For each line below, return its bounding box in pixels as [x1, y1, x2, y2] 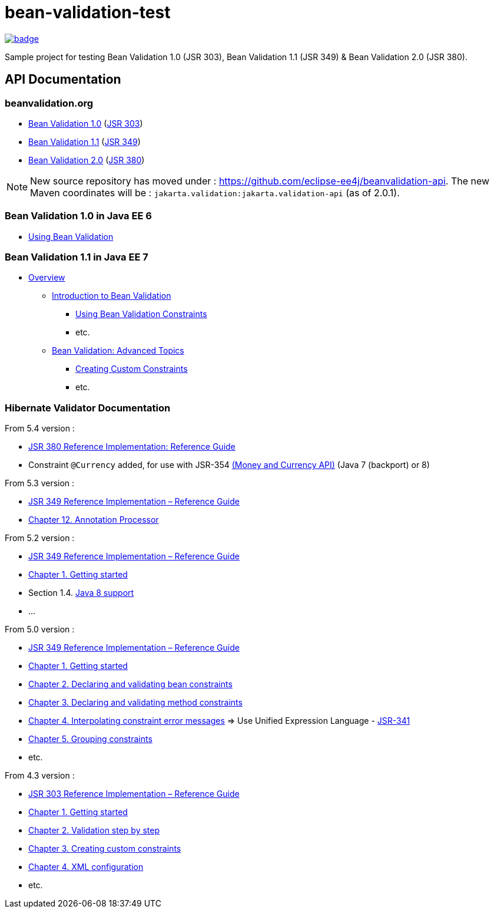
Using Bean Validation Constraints [75, 309, 207, 319]
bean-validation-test [5, 2, 171, 22]
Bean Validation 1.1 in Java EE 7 [5, 251, 148, 263]
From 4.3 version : [5, 770, 75, 781]
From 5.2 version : [5, 533, 75, 543]
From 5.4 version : [5, 423, 75, 434]
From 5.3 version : [5, 478, 75, 489]
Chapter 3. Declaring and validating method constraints [28, 697, 243, 708]
